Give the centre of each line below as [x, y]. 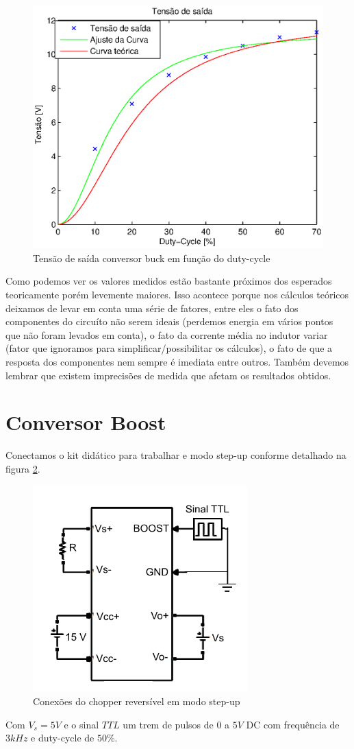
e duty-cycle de [63, 738]
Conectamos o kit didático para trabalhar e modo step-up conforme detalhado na [176, 455]
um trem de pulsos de [168, 724]
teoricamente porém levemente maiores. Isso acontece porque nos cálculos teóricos [177, 294]
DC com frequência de [293, 724]
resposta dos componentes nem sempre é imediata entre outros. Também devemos [177, 361]
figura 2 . [23, 468]
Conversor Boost [86, 422]
